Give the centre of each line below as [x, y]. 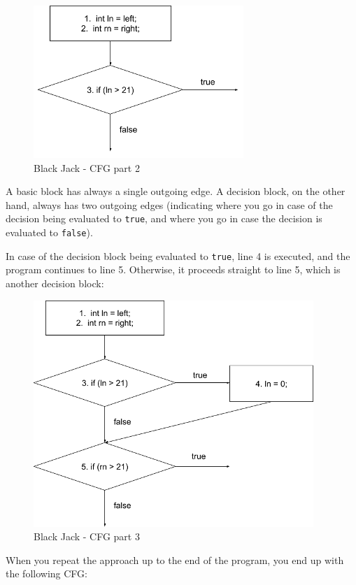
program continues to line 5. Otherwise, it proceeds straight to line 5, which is [173, 269]
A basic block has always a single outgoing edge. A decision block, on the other [176, 191]
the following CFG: [47, 573]
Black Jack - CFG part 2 [87, 167]
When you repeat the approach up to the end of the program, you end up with [175, 559]
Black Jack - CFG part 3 [87, 536]
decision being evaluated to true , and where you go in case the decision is [164, 218]
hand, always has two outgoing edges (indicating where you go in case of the [169, 204]
